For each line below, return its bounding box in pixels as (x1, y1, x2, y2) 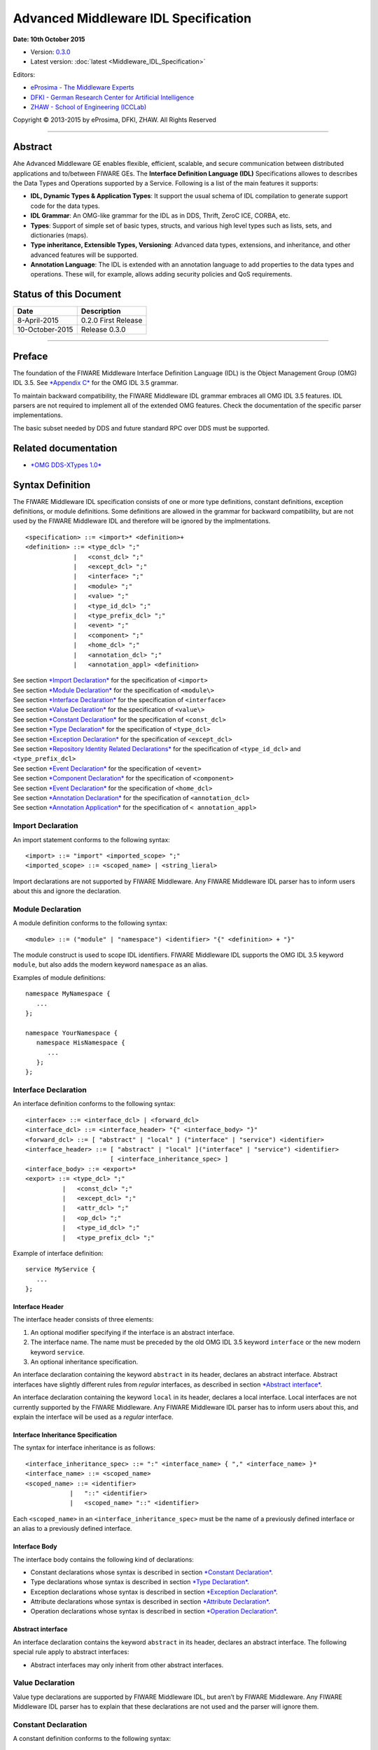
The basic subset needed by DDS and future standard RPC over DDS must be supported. (13, 423, 269, 432)
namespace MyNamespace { (25, 990, 111, 997)
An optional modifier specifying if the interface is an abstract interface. (30, 1328, 234, 1336)
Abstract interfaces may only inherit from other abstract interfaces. (30, 1660, 224, 1669)
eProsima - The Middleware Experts (30, 83, 134, 92)
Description (80, 307, 121, 316)
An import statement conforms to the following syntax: (13, 835, 171, 843)
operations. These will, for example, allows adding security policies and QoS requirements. (30, 270, 293, 279)
